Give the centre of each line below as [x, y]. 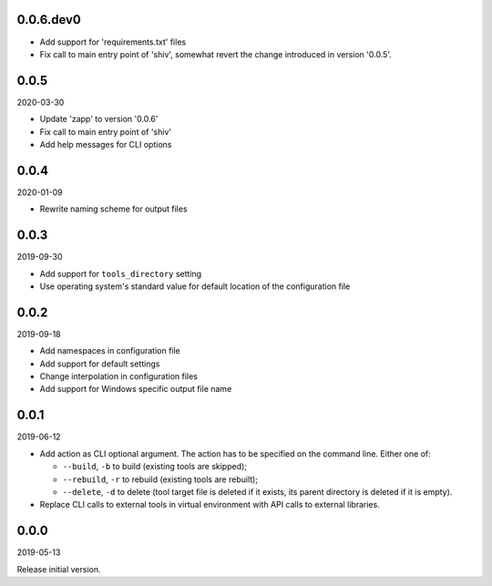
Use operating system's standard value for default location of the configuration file [195, 286]
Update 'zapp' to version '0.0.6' [99, 119]
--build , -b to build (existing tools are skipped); [155, 467]
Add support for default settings [100, 364]
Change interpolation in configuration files [118, 376]
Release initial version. [59, 569]
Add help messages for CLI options [106, 144]
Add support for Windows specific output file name [136, 389]
